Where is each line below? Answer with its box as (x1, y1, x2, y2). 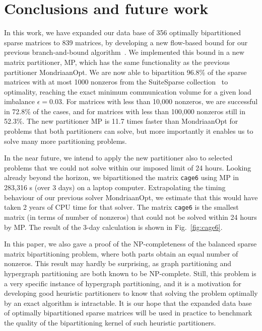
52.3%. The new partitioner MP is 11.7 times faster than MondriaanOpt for (4, 116, 238, 126)
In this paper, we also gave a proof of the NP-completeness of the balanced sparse (4, 238, 257, 249)
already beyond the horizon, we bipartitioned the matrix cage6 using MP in (4, 172, 239, 183)
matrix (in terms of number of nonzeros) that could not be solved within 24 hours (4, 211, 257, 222)
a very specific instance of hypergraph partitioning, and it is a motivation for (4, 278, 242, 288)
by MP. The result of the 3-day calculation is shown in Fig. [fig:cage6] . (4, 221, 223, 232)
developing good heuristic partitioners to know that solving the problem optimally (4, 288, 258, 298)
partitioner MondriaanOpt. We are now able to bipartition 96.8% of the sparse (4, 66, 247, 77)
